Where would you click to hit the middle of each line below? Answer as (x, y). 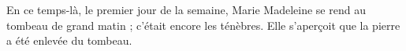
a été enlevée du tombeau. (69, 40)
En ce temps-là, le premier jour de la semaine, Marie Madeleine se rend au (186, 9)
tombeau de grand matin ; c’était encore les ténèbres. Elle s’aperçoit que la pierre (203, 25)
